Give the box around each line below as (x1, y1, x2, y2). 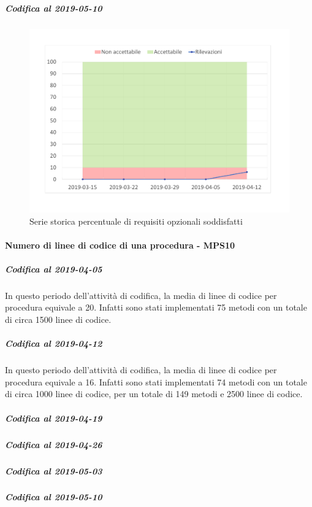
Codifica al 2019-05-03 (5, 464, 102, 477)
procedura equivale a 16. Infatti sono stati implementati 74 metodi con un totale (5, 375, 307, 388)
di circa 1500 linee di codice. (5, 313, 112, 326)
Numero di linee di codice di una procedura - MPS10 (5, 238, 235, 251)
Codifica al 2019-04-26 (5, 438, 102, 451)
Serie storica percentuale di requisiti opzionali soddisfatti (29, 214, 243, 227)
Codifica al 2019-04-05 (5, 262, 102, 275)
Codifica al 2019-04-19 (5, 411, 102, 424)
